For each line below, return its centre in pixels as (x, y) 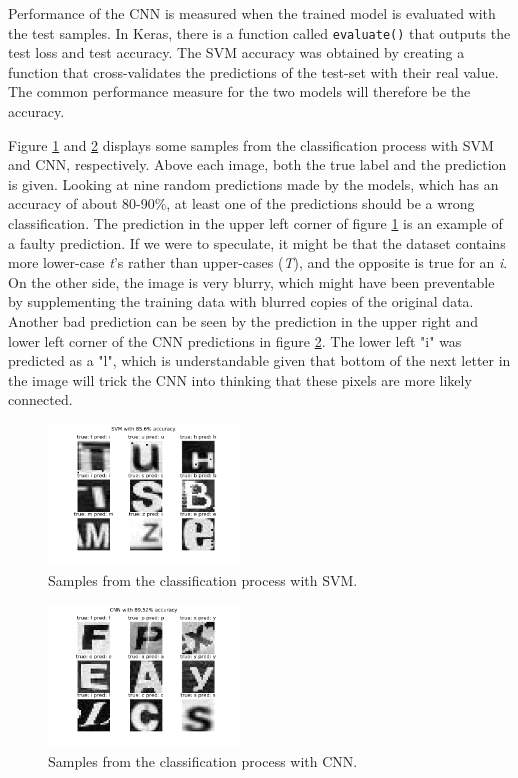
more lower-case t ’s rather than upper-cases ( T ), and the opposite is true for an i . (258, 262)
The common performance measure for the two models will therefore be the (239, 91)
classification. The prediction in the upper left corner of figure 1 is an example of (255, 223)
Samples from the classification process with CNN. (203, 760)
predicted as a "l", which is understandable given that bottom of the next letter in (259, 360)
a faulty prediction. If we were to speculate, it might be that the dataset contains (257, 242)
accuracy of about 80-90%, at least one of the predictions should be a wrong (241, 203)
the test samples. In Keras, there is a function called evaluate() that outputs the (259, 32)
